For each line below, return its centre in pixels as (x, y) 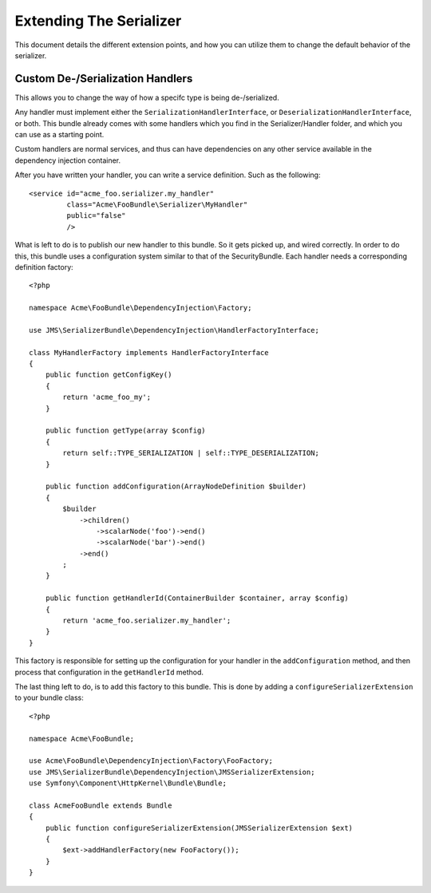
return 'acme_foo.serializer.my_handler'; (147, 621)
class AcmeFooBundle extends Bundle (101, 805)
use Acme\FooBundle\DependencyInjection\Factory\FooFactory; (151, 761)
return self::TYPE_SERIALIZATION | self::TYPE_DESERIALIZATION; (191, 453)
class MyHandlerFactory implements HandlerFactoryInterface (149, 352)
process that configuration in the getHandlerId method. (109, 672)
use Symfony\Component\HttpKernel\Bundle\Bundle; (128, 783)
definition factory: (44, 267)
